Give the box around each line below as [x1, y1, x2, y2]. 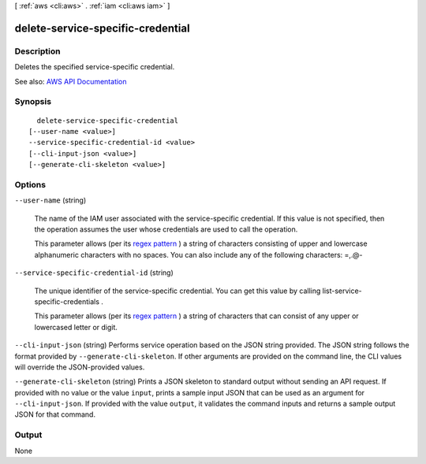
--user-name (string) [14, 195, 87, 205]
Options [14, 179, 47, 190]
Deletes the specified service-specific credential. [14, 62, 175, 72]
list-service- [322, 286, 362, 295]
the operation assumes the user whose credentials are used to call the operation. [34, 225, 298, 234]
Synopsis [14, 96, 51, 107]
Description [14, 46, 61, 57]
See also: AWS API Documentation [14, 76, 127, 86]
